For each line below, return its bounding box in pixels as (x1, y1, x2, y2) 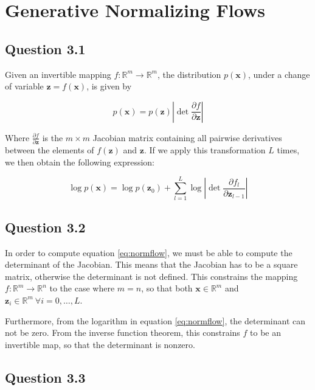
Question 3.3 (5, 367, 86, 386)
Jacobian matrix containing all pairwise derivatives (92, 131, 282, 144)
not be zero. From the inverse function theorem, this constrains (5, 326, 240, 339)
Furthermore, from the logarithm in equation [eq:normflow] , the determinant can (5, 314, 306, 327)
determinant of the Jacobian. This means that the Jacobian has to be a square (5, 258, 298, 271)
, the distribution (157, 68, 221, 80)
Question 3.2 (5, 217, 86, 236)
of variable (5, 80, 44, 92)
